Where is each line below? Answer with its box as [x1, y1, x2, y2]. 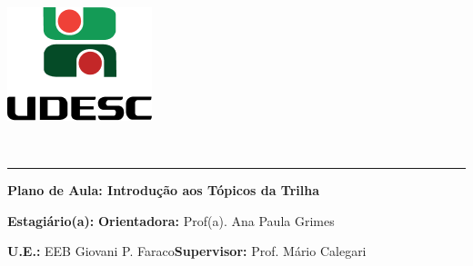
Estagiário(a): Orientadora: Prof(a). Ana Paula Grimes [7, 211, 335, 230]
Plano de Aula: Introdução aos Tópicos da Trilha [7, 181, 320, 200]
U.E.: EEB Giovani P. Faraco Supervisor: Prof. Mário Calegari [7, 241, 367, 261]
